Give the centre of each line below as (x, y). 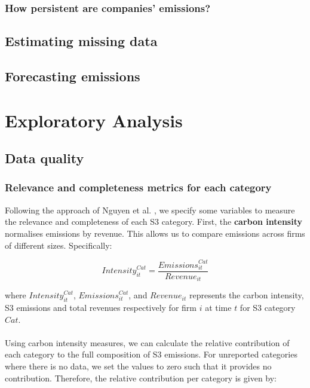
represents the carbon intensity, (246, 295)
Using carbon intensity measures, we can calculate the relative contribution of (147, 342)
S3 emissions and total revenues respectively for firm (101, 307)
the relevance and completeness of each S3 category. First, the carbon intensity (154, 222)
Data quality (44, 158)
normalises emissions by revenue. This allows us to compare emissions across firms (155, 233)
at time (218, 307)
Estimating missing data (81, 41)
